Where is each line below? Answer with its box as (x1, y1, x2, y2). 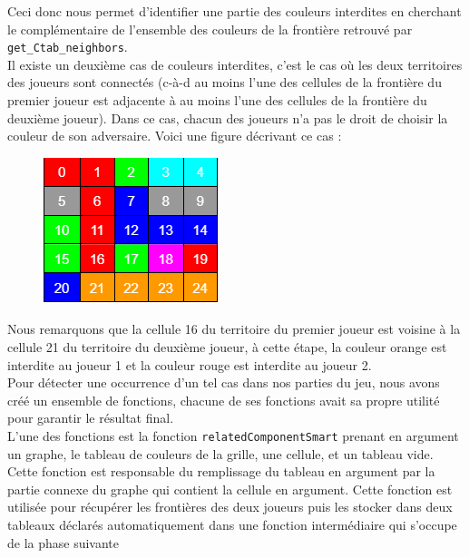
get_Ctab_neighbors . (7, 37, 128, 56)
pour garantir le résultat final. (7, 408, 174, 427)
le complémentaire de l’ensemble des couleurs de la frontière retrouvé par (7, 19, 413, 38)
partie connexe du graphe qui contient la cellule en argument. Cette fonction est (7, 479, 453, 498)
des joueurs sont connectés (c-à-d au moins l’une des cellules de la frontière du (7, 73, 442, 92)
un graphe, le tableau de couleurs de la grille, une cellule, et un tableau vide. (7, 444, 434, 463)
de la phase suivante (7, 533, 120, 552)
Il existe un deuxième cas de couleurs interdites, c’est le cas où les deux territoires (7, 54, 463, 73)
